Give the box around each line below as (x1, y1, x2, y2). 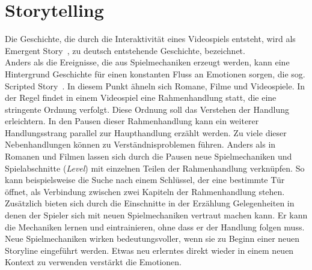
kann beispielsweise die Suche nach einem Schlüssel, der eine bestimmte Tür (5, 173, 285, 186)
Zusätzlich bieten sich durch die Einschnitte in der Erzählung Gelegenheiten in (5, 197, 295, 209)
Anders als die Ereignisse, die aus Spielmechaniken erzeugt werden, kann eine (5, 56, 290, 68)
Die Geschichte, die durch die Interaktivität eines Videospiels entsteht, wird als (5, 32, 296, 45)
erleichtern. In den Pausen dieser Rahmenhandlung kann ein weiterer (5, 115, 259, 127)
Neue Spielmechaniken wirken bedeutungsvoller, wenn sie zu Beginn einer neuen (5, 232, 300, 245)
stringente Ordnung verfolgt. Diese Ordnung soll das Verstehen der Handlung (5, 103, 289, 115)
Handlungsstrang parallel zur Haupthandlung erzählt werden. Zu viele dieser (5, 126, 287, 139)
